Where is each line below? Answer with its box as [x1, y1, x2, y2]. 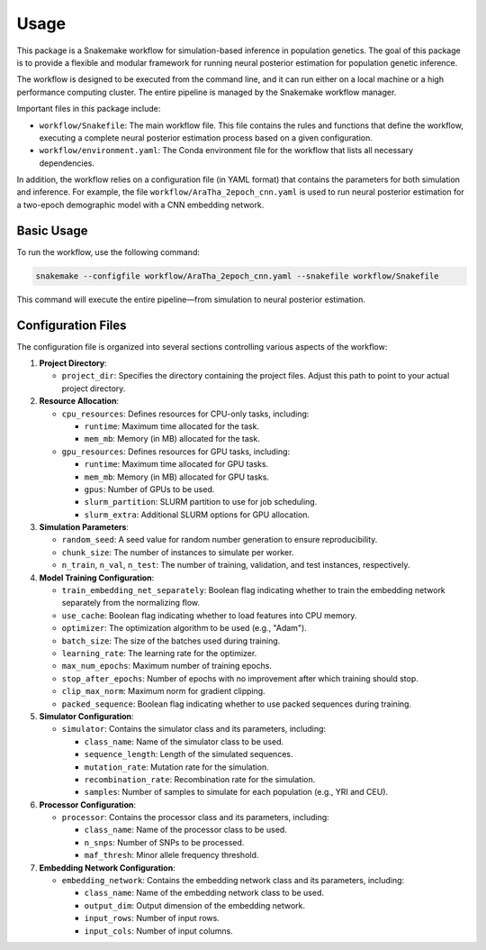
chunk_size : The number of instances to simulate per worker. [61, 546, 294, 558]
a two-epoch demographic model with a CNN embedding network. [16, 199, 265, 210]
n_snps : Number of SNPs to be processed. [84, 836, 245, 847]
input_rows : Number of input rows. [84, 913, 220, 924]
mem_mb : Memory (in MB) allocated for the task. [84, 434, 260, 444]
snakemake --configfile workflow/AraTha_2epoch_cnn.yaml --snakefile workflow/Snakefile [35, 270, 440, 281]
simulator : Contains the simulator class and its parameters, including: [61, 724, 327, 735]
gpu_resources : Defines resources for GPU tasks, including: [61, 446, 291, 457]
